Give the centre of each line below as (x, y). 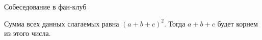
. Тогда (175, 23)
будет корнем (238, 23)
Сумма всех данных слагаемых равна (62, 23)
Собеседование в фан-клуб (45, 6)
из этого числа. (28, 33)
